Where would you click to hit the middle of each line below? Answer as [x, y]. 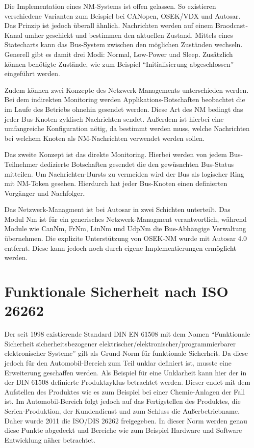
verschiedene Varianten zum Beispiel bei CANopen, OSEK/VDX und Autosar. [123, 15]
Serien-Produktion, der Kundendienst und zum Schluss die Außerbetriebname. [122, 410]
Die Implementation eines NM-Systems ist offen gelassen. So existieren [110, 6]
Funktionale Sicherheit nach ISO [116, 291]
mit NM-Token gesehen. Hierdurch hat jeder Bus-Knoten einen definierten [116, 183]
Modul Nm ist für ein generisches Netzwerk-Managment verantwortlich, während [126, 219]
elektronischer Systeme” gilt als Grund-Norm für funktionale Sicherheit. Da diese [126, 353]
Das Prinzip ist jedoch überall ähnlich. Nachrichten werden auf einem [109, 25]
